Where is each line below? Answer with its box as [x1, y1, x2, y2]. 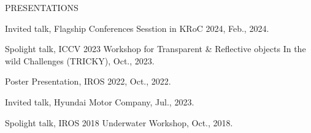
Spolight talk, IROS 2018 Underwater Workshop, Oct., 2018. [5, 116, 233, 129]
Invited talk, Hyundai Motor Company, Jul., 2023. [5, 95, 194, 108]
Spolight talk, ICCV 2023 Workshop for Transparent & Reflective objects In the [5, 42, 306, 55]
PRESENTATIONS [5, 1, 79, 13]
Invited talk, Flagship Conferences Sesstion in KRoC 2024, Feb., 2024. [5, 21, 269, 34]
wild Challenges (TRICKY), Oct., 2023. [5, 54, 155, 67]
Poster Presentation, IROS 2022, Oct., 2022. [5, 75, 171, 88]
